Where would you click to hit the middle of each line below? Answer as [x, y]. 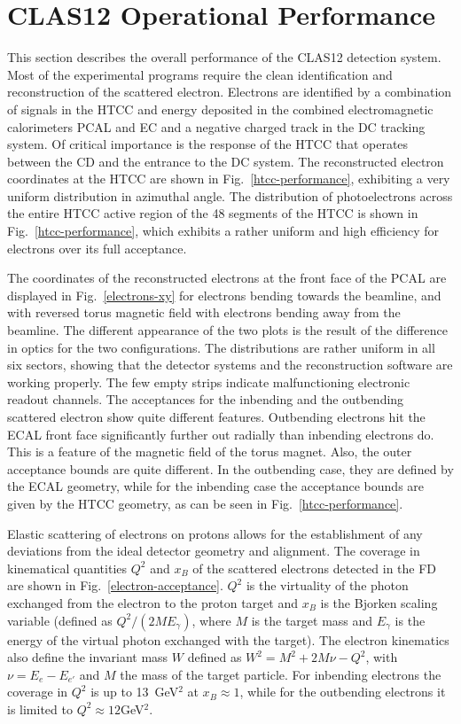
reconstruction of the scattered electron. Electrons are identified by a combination [230, 92]
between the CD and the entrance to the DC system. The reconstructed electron [226, 161]
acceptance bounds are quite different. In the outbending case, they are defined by [230, 468]
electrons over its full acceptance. [97, 248]
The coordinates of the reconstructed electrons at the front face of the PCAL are [227, 278]
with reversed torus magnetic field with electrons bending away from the [204, 312]
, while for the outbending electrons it [343, 692]
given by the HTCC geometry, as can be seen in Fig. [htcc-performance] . [205, 503]
